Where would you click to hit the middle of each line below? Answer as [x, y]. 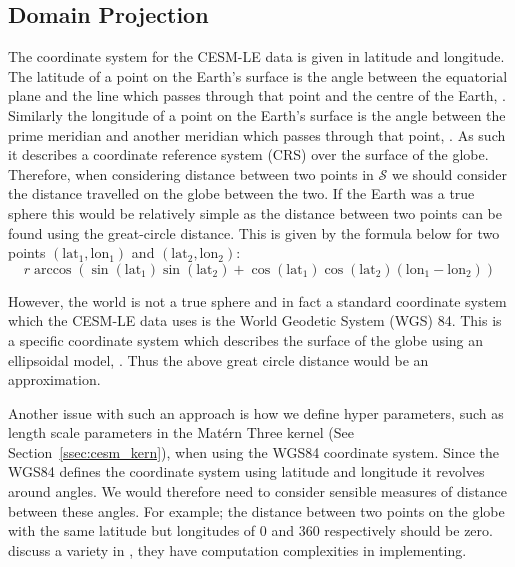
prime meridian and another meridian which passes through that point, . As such [257, 134]
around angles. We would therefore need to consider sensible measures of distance [257, 491]
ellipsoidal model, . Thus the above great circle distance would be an [218, 359]
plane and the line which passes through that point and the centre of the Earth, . [257, 95]
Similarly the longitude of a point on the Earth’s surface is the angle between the [257, 114]
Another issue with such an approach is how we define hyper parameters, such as [256, 412]
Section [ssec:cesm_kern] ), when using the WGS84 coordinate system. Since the [254, 451]
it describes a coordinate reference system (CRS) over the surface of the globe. [248, 154]
